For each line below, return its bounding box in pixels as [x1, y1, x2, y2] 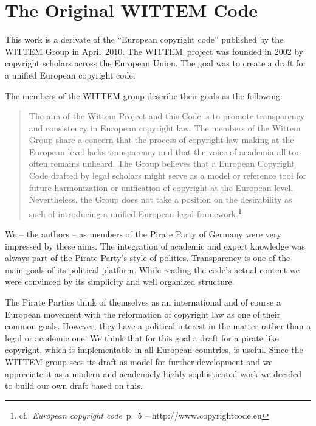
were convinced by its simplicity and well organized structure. [5, 275, 235, 288]
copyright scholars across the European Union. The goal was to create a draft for [5, 57, 306, 69]
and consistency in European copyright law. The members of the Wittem [29, 121, 301, 134]
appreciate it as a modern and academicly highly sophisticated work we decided [5, 367, 301, 380]
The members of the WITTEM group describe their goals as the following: [5, 89, 283, 102]
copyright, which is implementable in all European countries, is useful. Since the [5, 343, 303, 356]
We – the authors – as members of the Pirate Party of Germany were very [5, 228, 281, 240]
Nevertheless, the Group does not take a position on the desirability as [29, 193, 292, 206]
